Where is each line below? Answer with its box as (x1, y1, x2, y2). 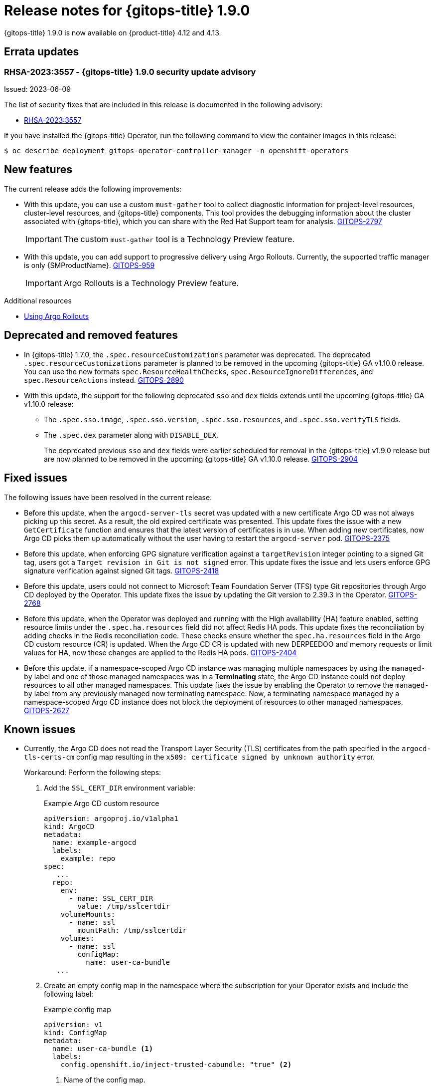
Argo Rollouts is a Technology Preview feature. (63, 277, 239, 288)
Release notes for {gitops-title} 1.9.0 (4, 2, 250, 19)
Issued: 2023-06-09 (4, 84, 71, 93)
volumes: (60, 934, 95, 943)
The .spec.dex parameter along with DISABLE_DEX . (44, 430, 219, 439)
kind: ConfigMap (44, 1029, 107, 1037)
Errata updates (4, 45, 79, 58)
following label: (44, 990, 94, 999)
